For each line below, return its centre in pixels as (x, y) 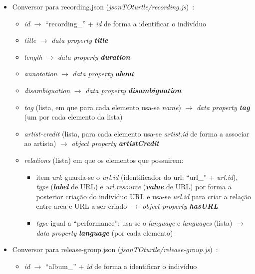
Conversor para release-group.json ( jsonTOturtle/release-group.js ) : (115, 249)
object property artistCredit (115, 143)
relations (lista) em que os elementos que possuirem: (104, 160)
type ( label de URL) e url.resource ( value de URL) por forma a (134, 187)
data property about (103, 73)
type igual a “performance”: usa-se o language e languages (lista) (134, 222)
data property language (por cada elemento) (105, 232)
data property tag (223, 107)
